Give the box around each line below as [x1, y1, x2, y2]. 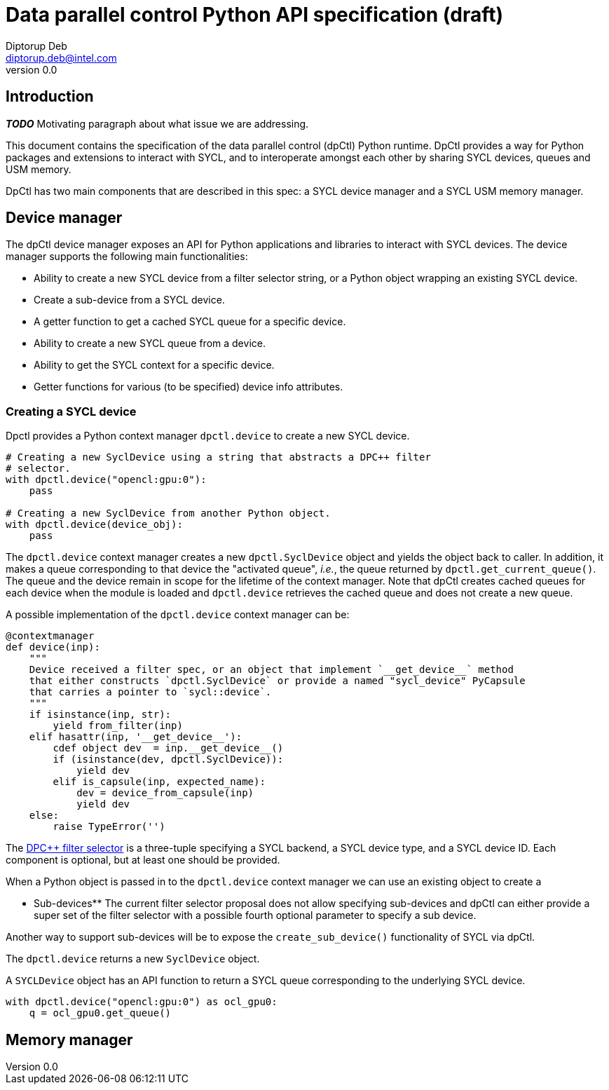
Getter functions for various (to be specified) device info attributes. [34, 381, 343, 393]
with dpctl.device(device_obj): [6, 519, 183, 531]
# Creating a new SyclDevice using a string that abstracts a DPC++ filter [6, 451, 431, 463]
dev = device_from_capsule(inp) [76, 787, 254, 799]
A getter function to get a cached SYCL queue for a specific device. [34, 315, 346, 328]
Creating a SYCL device [6, 404, 137, 418]
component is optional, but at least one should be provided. [6, 854, 280, 866]
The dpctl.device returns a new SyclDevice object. [6, 953, 260, 965]
